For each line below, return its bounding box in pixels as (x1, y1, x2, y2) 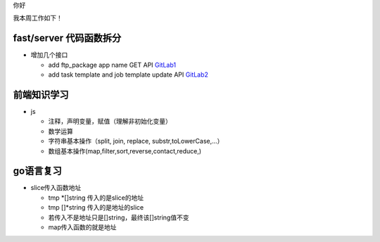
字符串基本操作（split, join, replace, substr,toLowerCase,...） (48, 137, 224, 146)
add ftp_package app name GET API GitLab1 (48, 60, 177, 69)
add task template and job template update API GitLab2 (48, 70, 209, 79)
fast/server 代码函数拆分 (13, 32, 122, 44)
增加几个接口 (30, 51, 68, 59)
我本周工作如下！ (13, 14, 63, 23)
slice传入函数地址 (30, 184, 82, 192)
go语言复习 (13, 165, 63, 177)
